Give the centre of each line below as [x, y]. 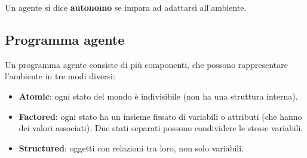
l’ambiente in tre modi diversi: [60, 76]
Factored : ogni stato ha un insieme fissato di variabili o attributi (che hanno [160, 116]
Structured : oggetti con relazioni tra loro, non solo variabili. [131, 148]
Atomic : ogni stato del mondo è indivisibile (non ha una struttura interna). [158, 96]
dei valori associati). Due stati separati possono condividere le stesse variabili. [161, 128]
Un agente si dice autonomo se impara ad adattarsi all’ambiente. [126, 7]
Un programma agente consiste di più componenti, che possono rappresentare [146, 64]
